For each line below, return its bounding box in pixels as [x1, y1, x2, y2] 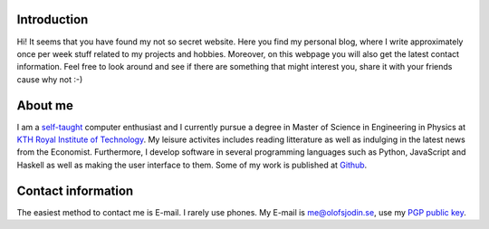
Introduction [16, 12, 89, 27]
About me [16, 98, 74, 113]
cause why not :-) [16, 73, 83, 85]
